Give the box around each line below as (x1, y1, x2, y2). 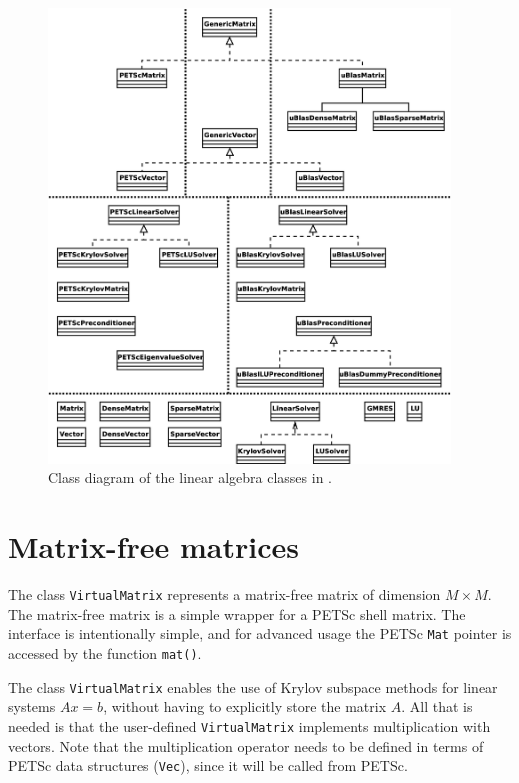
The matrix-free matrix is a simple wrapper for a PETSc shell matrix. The (8, 603, 466, 624)
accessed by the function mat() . (8, 642, 202, 663)
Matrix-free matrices (8, 526, 299, 567)
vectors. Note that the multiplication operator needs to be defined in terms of (8, 735, 484, 756)
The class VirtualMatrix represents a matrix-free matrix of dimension (8, 584, 441, 605)
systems (8, 696, 56, 717)
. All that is (401, 696, 473, 717)
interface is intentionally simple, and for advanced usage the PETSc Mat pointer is (8, 623, 512, 644)
